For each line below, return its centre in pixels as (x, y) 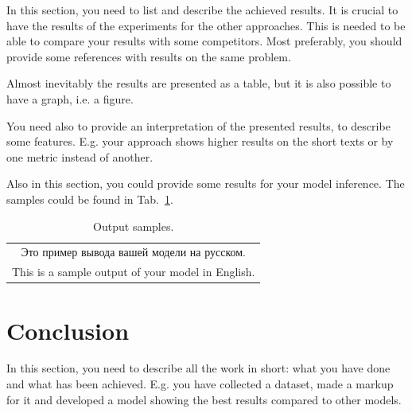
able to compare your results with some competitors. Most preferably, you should (204, 41)
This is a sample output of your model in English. (134, 272)
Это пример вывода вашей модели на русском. (134, 252)
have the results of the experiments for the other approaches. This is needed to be (206, 25)
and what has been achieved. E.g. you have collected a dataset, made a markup (200, 384)
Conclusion (68, 330)
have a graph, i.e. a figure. (70, 98)
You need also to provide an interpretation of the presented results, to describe (198, 125)
